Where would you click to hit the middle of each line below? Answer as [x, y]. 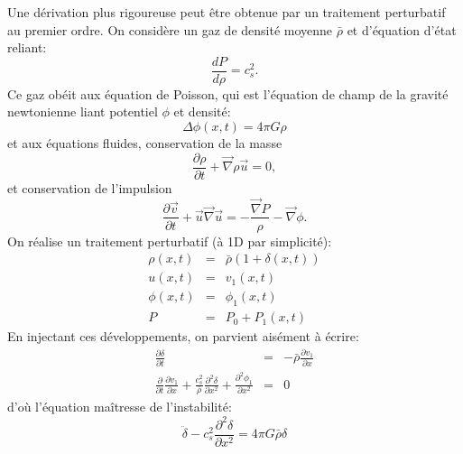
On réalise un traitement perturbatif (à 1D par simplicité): [170, 241]
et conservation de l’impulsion [90, 187]
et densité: [202, 111]
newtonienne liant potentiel [83, 111]
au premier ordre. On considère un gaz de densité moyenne [170, 29]
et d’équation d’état [402, 29]
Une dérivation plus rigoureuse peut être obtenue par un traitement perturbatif [227, 12]
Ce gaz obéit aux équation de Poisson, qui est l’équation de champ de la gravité [228, 93]
